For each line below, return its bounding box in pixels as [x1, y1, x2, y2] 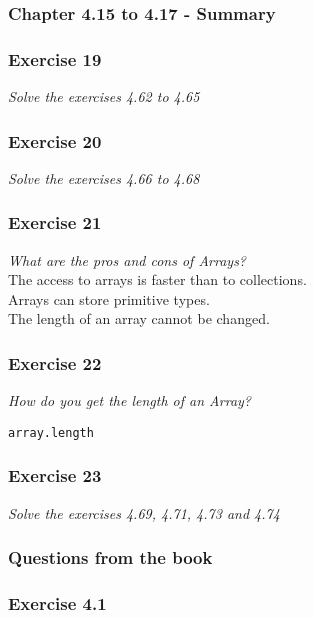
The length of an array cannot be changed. [8, 308, 270, 329]
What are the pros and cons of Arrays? [8, 249, 247, 270]
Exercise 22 [8, 350, 102, 375]
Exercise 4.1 [8, 591, 107, 616]
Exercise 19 [8, 46, 102, 71]
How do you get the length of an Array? [8, 390, 252, 411]
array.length [8, 425, 94, 440]
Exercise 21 [8, 210, 102, 235]
